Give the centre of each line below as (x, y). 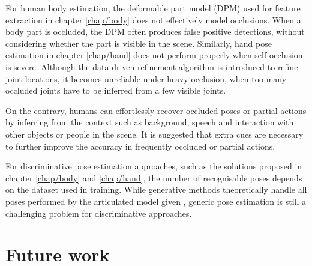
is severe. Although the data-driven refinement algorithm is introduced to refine (152, 66)
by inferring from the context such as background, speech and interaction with (150, 122)
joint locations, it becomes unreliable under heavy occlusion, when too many (146, 78)
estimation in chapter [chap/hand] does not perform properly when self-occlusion (154, 55)
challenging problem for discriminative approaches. (99, 213)
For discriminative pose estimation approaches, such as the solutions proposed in (154, 166)
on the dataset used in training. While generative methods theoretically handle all (156, 189)
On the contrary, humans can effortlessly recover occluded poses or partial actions (156, 110)
